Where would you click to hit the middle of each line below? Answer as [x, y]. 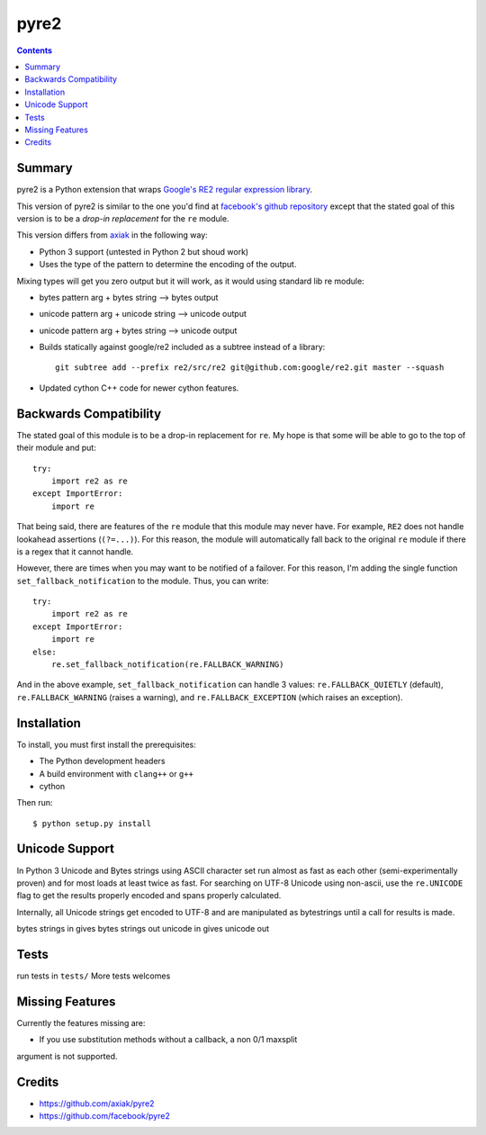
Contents [35, 50]
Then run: [35, 803]
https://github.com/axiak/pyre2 [97, 1103]
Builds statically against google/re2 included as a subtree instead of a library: [182, 347]
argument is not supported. [67, 1056]
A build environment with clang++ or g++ [116, 773]
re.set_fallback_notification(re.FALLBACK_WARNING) [167, 665]
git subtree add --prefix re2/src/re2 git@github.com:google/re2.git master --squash [250, 368]
